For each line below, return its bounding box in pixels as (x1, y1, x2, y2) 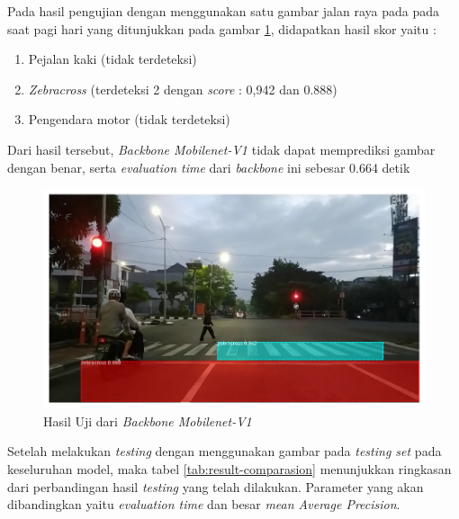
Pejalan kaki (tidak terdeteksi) (28, 49, 197, 68)
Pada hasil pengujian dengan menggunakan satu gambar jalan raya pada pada (7, 2, 440, 20)
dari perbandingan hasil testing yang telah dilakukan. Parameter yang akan (7, 477, 424, 496)
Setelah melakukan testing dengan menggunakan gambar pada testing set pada (7, 442, 442, 461)
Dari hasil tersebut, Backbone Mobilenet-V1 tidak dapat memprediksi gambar (7, 139, 436, 158)
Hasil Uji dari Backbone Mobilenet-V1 (43, 411, 252, 430)
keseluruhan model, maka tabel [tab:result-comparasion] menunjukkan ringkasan (7, 459, 452, 478)
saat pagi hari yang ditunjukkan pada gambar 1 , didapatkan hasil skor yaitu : (7, 19, 436, 38)
